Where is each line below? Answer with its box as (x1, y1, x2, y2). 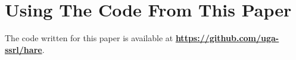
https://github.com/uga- (175, 32, 279, 44)
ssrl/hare (5, 43, 42, 55)
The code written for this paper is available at (5, 32, 173, 44)
